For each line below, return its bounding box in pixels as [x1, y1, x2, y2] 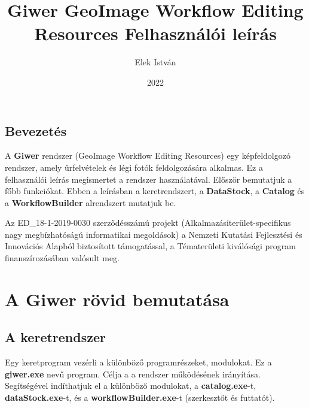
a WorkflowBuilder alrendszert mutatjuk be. [5, 196, 176, 208]
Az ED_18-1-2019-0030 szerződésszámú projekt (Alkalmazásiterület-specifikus [5, 216, 291, 229]
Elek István [134, 56, 176, 68]
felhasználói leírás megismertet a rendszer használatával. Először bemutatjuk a [5, 173, 292, 185]
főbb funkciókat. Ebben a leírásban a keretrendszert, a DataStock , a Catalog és [5, 185, 305, 197]
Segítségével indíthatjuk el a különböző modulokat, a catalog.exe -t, [5, 379, 256, 392]
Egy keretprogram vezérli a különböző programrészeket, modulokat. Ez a [5, 356, 272, 368]
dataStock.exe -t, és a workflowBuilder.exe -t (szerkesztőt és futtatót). [5, 391, 275, 404]
